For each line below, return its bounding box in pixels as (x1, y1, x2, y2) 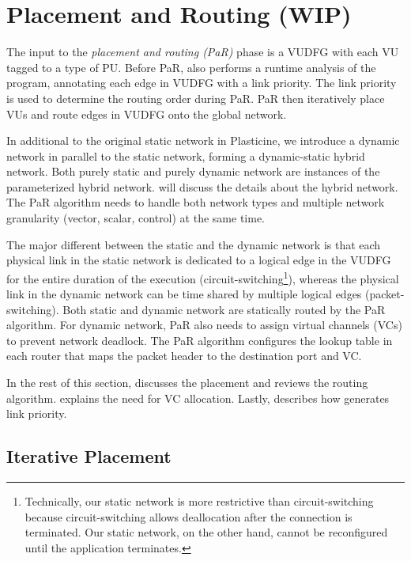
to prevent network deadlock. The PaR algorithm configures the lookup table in (6, 332, 393, 348)
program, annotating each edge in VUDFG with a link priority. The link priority (6, 74, 397, 91)
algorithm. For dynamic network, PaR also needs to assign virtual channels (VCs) (6, 317, 402, 333)
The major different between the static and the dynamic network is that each (6, 236, 381, 252)
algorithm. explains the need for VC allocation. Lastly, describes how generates (6, 389, 390, 406)
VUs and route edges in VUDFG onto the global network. (6, 105, 287, 122)
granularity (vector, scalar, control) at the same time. (6, 210, 265, 226)
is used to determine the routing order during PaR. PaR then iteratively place (6, 89, 385, 106)
